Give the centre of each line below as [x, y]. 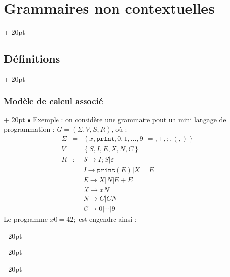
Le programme [26, 219]
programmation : [29, 129]
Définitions [32, 58]
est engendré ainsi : [108, 219]
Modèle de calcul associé [54, 101]
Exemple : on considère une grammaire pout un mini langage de [129, 119]
